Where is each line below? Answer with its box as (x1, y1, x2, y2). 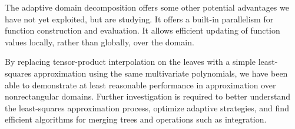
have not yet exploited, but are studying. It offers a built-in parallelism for (5, 12, 274, 25)
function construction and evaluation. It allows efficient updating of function (5, 24, 280, 37)
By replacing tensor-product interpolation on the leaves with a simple (5, 55, 256, 68)
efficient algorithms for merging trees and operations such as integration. (5, 113, 267, 125)
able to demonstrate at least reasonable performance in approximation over (5, 78, 276, 91)
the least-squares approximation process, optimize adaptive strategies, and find (5, 101, 289, 114)
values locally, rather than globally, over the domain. (5, 35, 194, 48)
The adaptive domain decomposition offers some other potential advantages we (5, 1, 289, 13)
